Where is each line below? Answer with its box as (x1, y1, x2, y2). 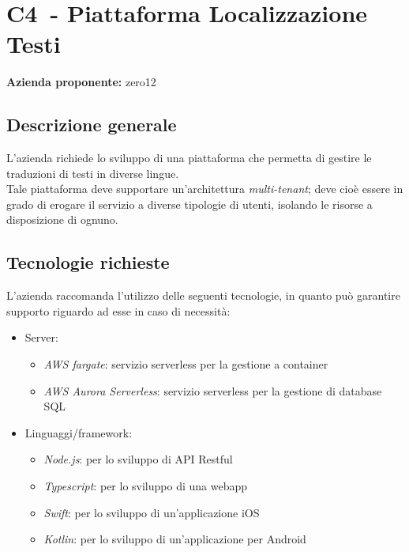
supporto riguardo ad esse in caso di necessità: (6, 302, 231, 319)
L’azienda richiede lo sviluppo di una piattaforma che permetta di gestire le (6, 149, 372, 166)
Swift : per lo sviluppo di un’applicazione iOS (43, 504, 260, 520)
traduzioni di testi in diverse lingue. (6, 164, 179, 181)
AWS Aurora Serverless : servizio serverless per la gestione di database (43, 382, 382, 399)
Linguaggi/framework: (24, 424, 133, 440)
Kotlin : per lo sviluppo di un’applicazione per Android (43, 531, 306, 547)
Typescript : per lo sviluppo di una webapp (43, 478, 248, 494)
